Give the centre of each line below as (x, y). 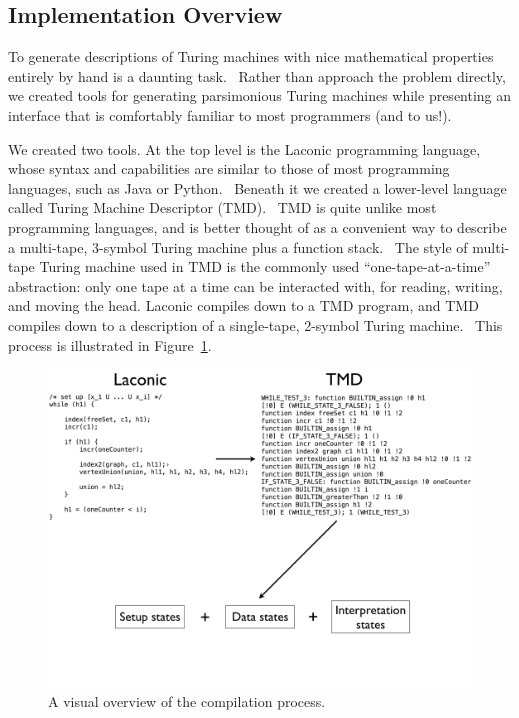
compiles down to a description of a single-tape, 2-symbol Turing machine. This (255, 324)
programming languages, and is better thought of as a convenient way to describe (257, 226)
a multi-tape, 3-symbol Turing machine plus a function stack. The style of (238, 246)
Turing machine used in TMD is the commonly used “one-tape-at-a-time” (265, 266)
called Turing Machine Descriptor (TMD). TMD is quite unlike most (222, 207)
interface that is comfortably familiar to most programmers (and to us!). (230, 114)
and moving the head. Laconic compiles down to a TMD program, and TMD (243, 305)
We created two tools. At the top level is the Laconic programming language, (244, 148)
